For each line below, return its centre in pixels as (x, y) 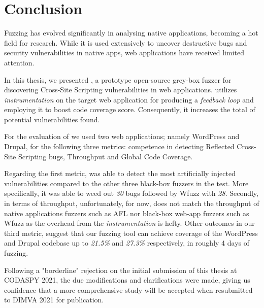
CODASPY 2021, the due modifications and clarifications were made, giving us (127, 280)
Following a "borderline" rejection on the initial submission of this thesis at (121, 270)
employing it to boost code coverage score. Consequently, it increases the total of (130, 109)
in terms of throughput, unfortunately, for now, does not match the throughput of (132, 203)
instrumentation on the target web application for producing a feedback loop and (129, 99)
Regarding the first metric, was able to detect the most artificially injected (120, 173)
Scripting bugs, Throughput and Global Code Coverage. (105, 156)
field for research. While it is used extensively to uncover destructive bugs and (126, 42)
